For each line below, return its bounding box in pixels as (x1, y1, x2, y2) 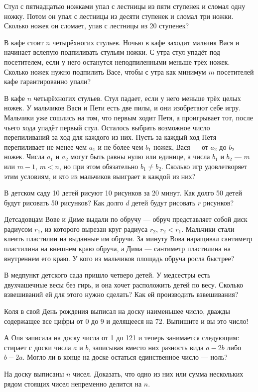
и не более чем (98, 141, 143, 152)
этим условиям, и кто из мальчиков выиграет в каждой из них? (4, 171, 196, 181)
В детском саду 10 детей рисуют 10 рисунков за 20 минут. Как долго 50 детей (4, 188, 242, 198)
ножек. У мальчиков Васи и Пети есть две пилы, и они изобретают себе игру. (4, 102, 241, 113)
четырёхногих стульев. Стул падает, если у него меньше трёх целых (33, 93, 241, 103)
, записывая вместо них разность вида (88, 342, 204, 352)
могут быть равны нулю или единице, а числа (70, 151, 210, 162)
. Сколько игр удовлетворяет (161, 161, 248, 171)
